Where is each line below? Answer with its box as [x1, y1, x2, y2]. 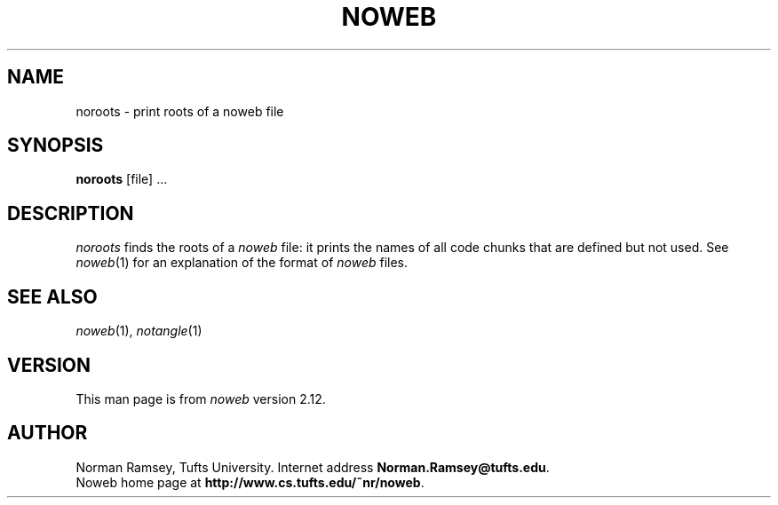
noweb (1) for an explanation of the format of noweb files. [75, 255, 409, 271]
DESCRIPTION [7, 201, 134, 225]
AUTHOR [7, 422, 88, 445]
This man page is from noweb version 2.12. [75, 391, 326, 406]
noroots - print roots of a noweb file [75, 103, 284, 119]
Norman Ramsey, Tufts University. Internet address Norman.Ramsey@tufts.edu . [75, 459, 550, 475]
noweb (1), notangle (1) [75, 323, 202, 339]
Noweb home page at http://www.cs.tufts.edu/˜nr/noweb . [75, 474, 425, 490]
